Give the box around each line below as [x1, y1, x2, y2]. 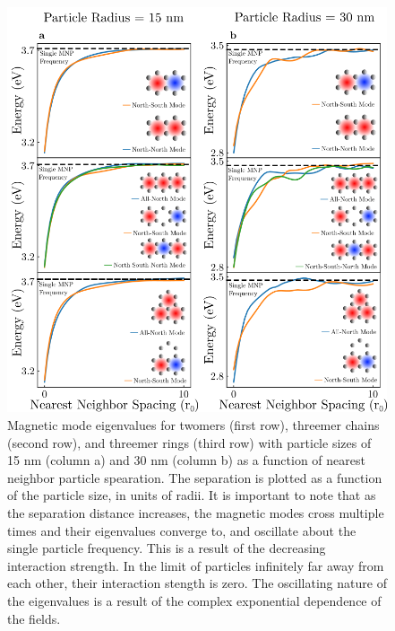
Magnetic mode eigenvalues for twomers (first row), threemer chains [7, 415, 380, 434]
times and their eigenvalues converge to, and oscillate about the [7, 521, 356, 539]
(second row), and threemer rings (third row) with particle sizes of [7, 433, 372, 451]
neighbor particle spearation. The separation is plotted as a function [7, 468, 382, 486]
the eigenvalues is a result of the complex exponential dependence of [7, 591, 382, 609]
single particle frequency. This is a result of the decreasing [7, 539, 326, 557]
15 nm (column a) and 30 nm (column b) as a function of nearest [7, 451, 365, 469]
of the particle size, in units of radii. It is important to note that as [7, 486, 376, 504]
